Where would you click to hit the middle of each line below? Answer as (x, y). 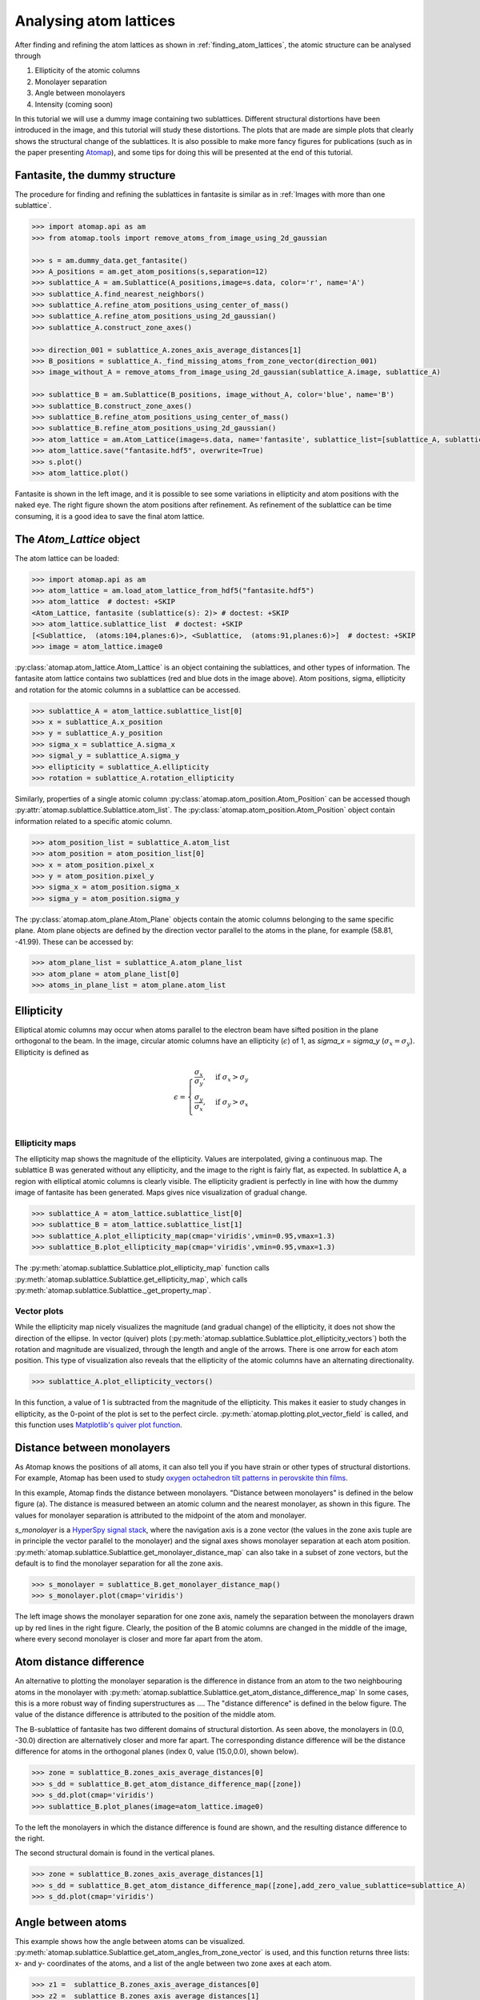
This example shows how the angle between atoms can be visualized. (130, 1941)
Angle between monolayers (80, 93)
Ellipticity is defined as (52, 1052)
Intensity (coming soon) (74, 104)
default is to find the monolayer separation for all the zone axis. (119, 1563)
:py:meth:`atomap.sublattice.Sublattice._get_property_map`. (113, 1290)
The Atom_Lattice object (78, 539)
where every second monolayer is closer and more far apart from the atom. (139, 1639)
